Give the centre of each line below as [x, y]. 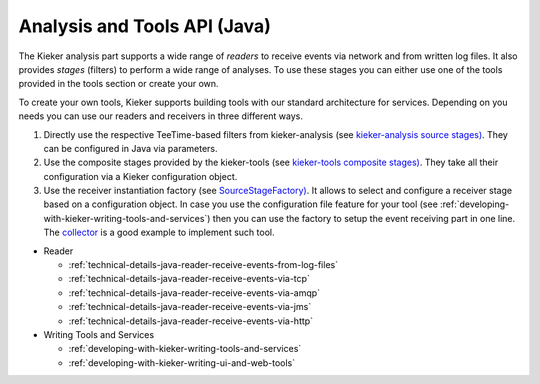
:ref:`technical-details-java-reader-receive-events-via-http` [191, 321]
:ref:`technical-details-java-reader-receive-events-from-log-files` [203, 265]
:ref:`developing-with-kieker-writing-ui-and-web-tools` [181, 362]
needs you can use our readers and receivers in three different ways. [161, 116]
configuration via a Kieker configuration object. [140, 176]
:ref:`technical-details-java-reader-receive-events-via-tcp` [189, 279]
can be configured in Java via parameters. [131, 148]
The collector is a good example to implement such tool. [159, 232]
